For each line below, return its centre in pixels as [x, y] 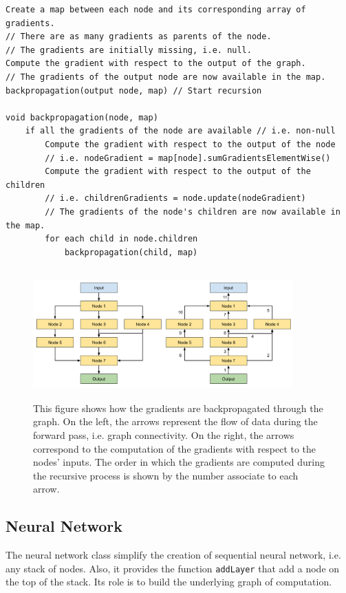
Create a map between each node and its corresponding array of [156, 10]
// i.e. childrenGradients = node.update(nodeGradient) [175, 198]
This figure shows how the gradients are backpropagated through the [178, 408]
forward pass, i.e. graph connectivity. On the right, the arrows [164, 435]
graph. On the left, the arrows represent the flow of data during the [175, 421]
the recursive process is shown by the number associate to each [166, 475]
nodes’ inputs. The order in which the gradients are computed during [179, 462]
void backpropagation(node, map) [82, 117]
